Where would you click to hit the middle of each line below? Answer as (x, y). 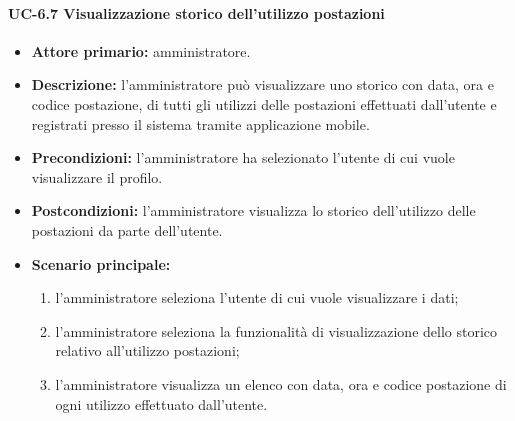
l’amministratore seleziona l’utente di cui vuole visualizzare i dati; (257, 297)
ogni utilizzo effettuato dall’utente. (161, 403)
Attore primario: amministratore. (141, 50)
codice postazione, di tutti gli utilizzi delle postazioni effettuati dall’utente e (264, 103)
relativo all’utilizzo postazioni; (147, 350)
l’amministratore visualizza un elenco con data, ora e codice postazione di (281, 383)
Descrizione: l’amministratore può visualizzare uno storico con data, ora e (262, 84)
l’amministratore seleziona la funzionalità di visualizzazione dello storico (276, 330)
